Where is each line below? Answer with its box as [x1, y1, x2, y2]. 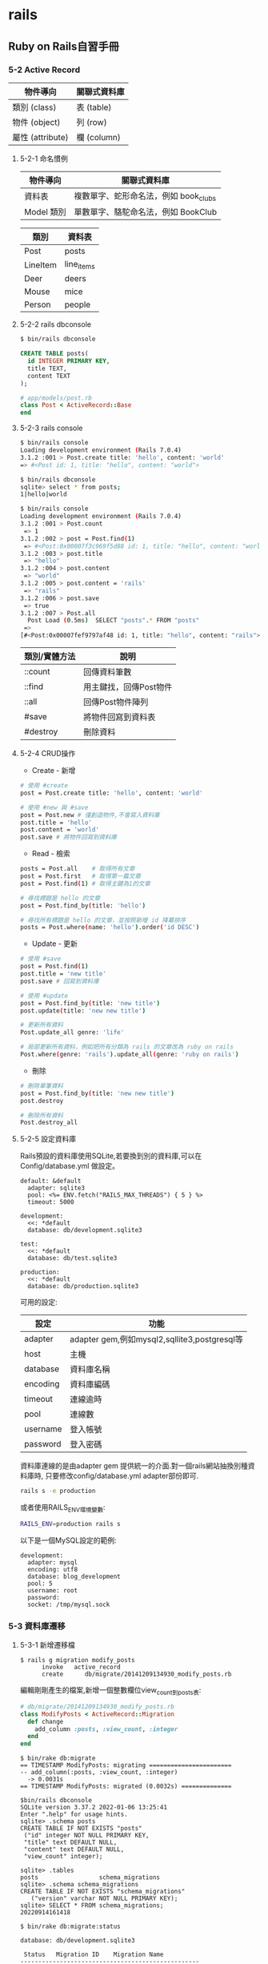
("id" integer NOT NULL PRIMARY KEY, [23, 1832, 150, 1840]
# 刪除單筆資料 [19, 1081, 64, 1090]
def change [27, 1717, 64, 1725]
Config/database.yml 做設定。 [19, 1161, 120, 1171]
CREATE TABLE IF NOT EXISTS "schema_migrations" [19, 1888, 186, 1896]
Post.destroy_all [19, 1119, 78, 1127]
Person [23, 299, 51, 310]
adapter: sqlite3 [27, 1184, 86, 1193]
